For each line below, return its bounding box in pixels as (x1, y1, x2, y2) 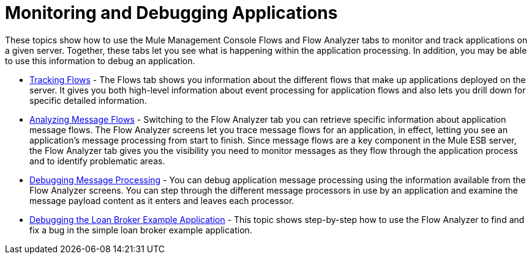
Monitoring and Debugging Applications (5, 2, 338, 23)
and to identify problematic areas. (29, 155, 165, 166)
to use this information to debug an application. (5, 55, 195, 66)
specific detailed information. (29, 95, 147, 106)
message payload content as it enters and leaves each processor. (29, 195, 294, 206)
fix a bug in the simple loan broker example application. (29, 224, 252, 235)
